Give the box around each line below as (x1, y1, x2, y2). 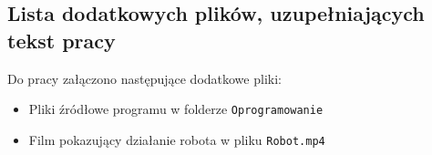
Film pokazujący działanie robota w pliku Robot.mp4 (28, 129, 325, 149)
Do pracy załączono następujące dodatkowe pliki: (7, 68, 282, 88)
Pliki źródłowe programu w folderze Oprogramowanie (28, 99, 324, 119)
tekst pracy (7, 26, 116, 54)
